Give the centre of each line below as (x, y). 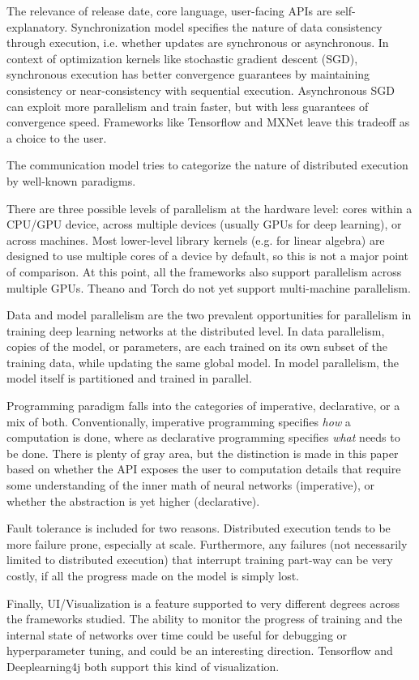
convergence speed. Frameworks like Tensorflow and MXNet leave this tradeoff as (208, 122)
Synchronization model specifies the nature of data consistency (227, 26)
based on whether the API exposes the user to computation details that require (204, 469)
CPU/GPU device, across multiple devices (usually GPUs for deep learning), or (204, 224)
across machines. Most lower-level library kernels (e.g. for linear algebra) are (196, 239)
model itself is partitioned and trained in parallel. (129, 378)
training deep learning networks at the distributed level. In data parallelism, (196, 330)
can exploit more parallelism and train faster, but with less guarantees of (188, 106)
